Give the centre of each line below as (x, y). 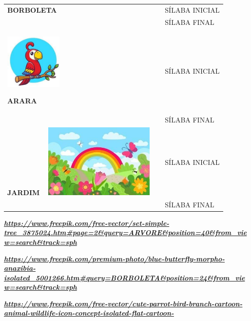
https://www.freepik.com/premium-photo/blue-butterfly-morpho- (115, 258)
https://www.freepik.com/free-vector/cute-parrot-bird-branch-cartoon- (123, 303)
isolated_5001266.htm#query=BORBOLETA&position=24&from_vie (125, 277)
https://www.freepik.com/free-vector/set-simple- (87, 223)
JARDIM (24, 192)
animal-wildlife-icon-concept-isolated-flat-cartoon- (89, 313)
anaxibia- (20, 268)
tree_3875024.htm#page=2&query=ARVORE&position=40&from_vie (125, 232)
